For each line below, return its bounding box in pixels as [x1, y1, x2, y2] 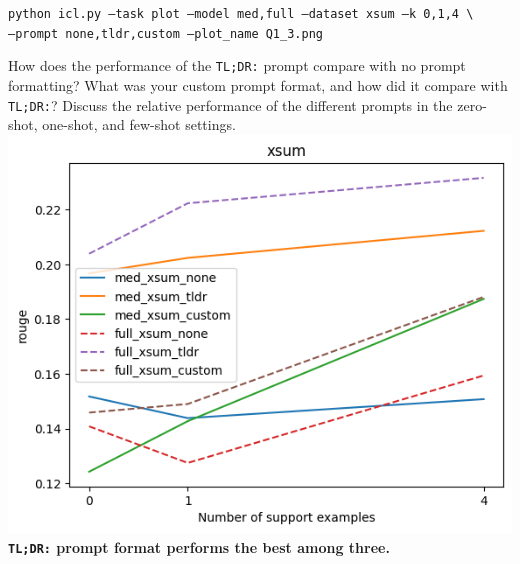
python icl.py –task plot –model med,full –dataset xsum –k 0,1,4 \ [8, 7, 474, 21]
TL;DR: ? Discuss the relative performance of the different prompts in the [8, 94, 453, 115]
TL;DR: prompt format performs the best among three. [8, 536, 390, 557]
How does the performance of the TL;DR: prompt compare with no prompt [8, 55, 466, 76]
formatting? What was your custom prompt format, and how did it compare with [8, 74, 508, 95]
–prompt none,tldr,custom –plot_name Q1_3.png [8, 26, 323, 41]
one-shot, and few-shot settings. [42, 114, 236, 135]
